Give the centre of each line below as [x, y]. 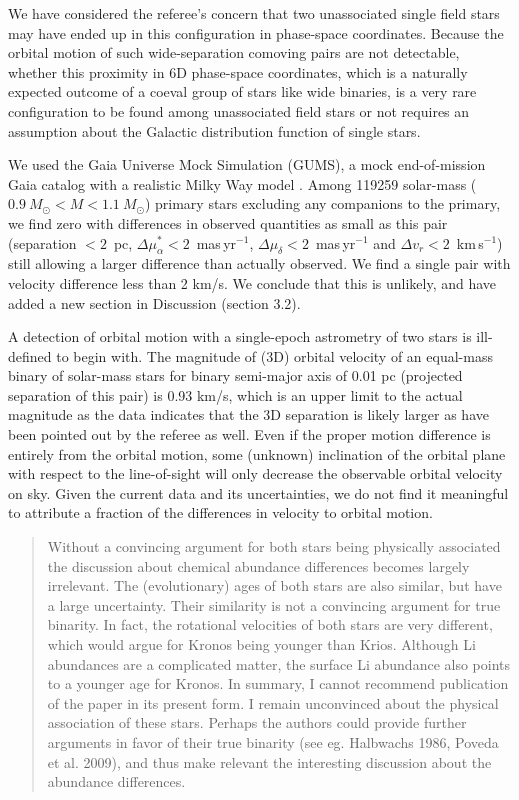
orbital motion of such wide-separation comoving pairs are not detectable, [234, 52]
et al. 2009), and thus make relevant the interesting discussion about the [269, 761]
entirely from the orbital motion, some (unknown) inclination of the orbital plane [257, 453]
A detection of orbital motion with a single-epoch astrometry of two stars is [240, 336]
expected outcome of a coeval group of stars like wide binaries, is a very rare [242, 91]
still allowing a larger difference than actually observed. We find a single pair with [259, 263]
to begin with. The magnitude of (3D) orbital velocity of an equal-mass [274, 355]
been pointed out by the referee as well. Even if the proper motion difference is [249, 434]
